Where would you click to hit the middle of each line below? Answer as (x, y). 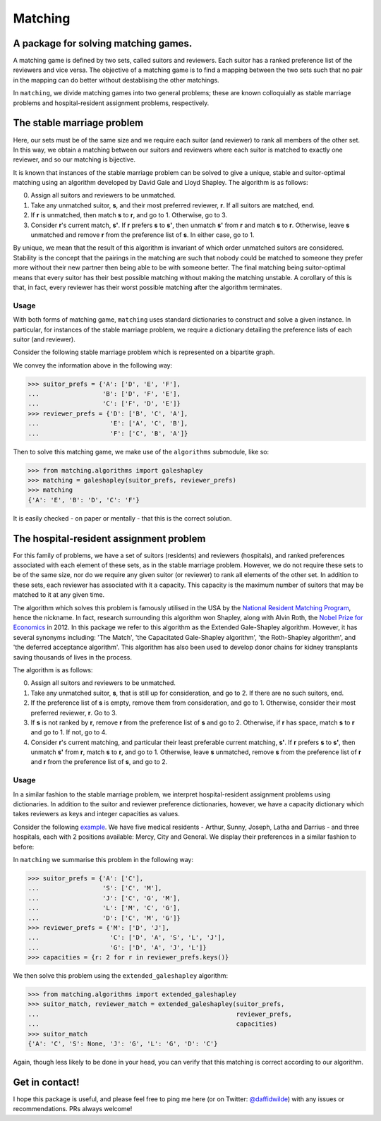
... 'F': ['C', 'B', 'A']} (108, 433)
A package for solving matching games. (103, 43)
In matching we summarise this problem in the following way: (103, 859)
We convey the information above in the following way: (93, 365)
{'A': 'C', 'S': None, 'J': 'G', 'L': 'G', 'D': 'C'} (123, 1044)
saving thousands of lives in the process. (72, 657)
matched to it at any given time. (59, 595)
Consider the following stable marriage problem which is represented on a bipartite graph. (144, 352)
